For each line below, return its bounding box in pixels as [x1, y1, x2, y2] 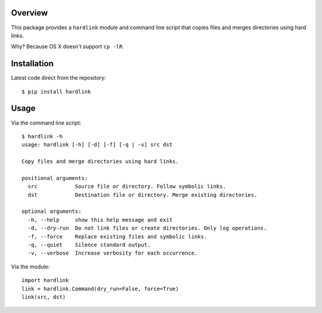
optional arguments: [21, 208, 82, 215]
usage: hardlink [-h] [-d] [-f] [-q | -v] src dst [21, 141, 173, 148]
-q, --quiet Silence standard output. [27, 241, 151, 248]
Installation [11, 58, 54, 69]
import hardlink [21, 277, 69, 284]
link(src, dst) [21, 293, 66, 300]
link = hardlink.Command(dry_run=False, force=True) [21, 285, 179, 292]
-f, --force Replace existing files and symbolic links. [27, 233, 208, 240]
